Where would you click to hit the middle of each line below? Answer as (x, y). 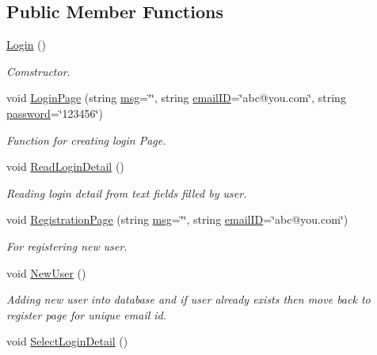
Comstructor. (38, 71)
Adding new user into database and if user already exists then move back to (188, 299)
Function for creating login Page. (86, 140)
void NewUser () (46, 272)
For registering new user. (67, 245)
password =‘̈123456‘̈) (55, 113)
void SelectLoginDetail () (67, 341)
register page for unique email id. (87, 314)
